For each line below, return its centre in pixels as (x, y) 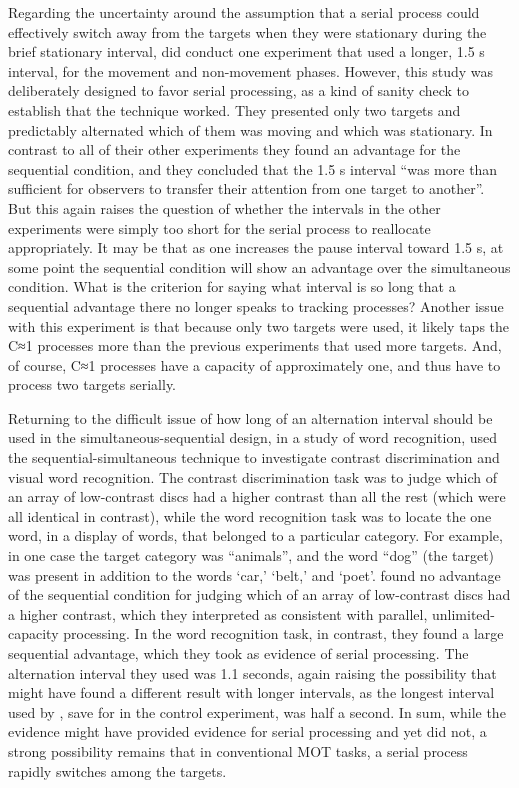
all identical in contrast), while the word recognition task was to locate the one (250, 515)
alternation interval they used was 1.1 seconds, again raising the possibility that (252, 672)
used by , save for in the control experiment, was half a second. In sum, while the (257, 711)
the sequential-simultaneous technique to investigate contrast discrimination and (254, 457)
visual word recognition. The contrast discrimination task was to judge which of (252, 476)
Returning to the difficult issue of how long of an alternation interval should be (250, 417)
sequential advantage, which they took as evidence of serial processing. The (238, 653)
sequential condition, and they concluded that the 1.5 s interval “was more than (253, 168)
